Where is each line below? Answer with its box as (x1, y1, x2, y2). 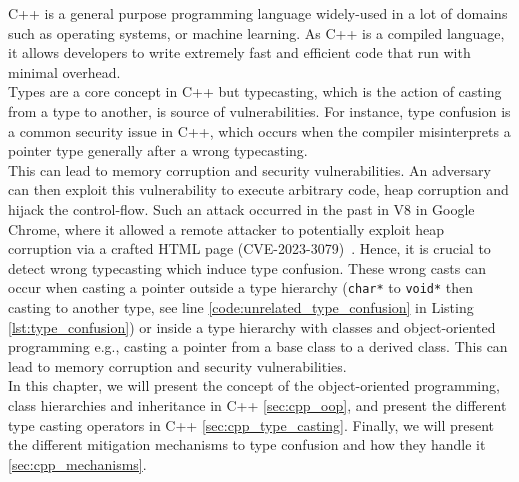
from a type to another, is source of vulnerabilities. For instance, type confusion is (8, 100, 511, 121)
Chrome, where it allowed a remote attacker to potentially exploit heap (8, 218, 445, 239)
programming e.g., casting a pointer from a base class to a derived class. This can (8, 336, 508, 357)
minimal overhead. (8, 61, 121, 82)
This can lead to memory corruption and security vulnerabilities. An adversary (8, 159, 491, 180)
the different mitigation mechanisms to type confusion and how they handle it (8, 434, 486, 455)
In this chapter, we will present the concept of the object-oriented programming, (8, 375, 500, 396)
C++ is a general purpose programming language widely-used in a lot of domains (8, 3, 508, 23)
